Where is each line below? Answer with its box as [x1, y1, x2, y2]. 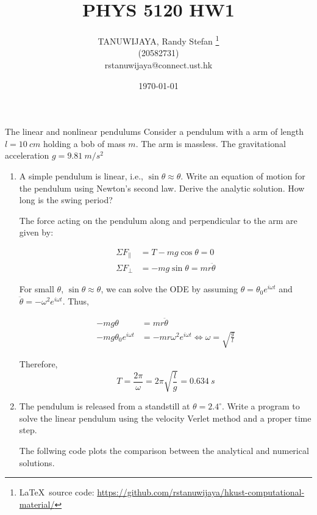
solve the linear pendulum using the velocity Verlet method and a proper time [19, 411, 312, 424]
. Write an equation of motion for [180, 169, 305, 182]
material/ [19, 497, 55, 510]
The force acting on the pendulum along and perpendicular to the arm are [19, 214, 297, 226]
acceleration [5, 149, 49, 162]
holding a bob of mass [43, 137, 126, 149]
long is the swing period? [19, 193, 113, 206]
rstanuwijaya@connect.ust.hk [104, 58, 213, 71]
